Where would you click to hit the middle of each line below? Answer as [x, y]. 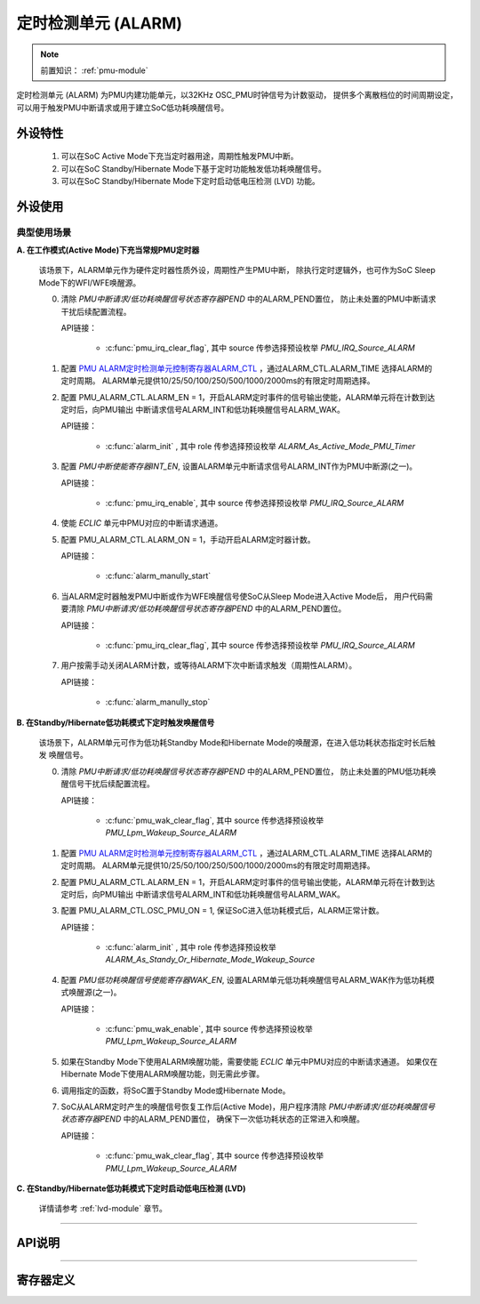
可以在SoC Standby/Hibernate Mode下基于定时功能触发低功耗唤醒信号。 [193, 168]
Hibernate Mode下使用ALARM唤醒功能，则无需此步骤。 [163, 1074]
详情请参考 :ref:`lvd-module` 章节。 [103, 1209]
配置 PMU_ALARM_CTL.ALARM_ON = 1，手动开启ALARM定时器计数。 [188, 539]
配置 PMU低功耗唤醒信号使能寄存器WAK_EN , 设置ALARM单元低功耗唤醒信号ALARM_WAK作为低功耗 [244, 979]
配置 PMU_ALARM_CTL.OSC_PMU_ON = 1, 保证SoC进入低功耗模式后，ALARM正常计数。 [222, 911]
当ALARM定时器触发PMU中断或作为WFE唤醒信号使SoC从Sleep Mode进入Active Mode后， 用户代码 [243, 596]
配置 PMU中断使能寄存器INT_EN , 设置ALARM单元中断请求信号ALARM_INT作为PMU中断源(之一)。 [239, 466]
